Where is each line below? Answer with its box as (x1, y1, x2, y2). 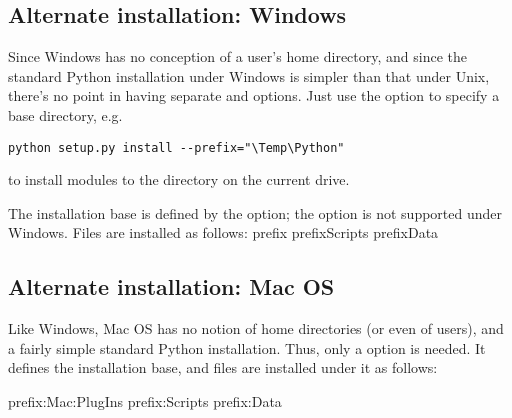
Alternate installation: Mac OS (8, 271, 335, 302)
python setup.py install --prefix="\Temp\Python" (8, 140, 345, 155)
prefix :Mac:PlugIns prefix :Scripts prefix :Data (8, 391, 282, 411)
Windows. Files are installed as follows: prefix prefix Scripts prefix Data (8, 222, 439, 243)
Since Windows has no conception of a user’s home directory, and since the (8, 46, 467, 67)
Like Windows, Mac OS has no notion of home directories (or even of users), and (8, 318, 504, 339)
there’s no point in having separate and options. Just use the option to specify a (8, 85, 500, 106)
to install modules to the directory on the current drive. (8, 169, 350, 190)
